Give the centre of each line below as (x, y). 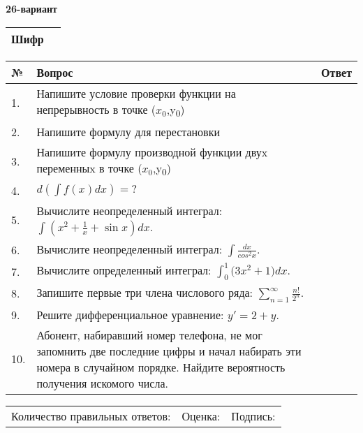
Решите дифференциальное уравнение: (130, 314)
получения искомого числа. (102, 383)
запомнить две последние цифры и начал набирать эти (169, 351)
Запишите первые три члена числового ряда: (145, 293)
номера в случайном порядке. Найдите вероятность (161, 367)
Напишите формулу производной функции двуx (152, 152)
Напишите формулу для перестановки (128, 131)
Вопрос (55, 72)
